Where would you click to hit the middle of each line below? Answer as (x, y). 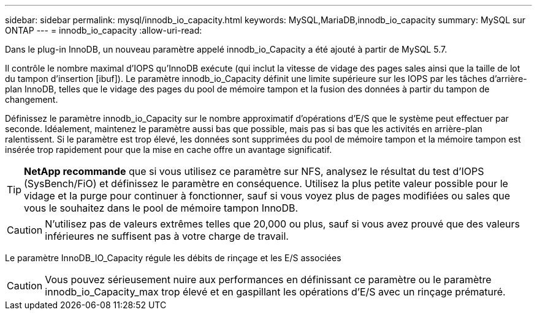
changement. (32, 99)
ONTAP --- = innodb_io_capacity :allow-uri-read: (104, 30)
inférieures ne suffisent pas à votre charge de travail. (167, 236)
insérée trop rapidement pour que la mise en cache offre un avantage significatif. (169, 150)
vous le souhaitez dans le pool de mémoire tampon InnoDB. (161, 208)
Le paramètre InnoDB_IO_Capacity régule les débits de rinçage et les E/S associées (173, 258)
